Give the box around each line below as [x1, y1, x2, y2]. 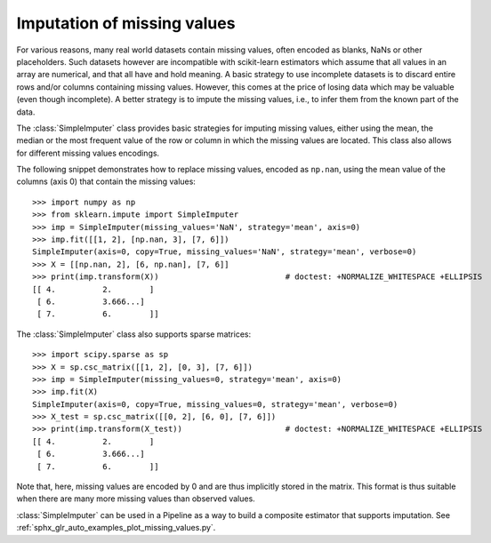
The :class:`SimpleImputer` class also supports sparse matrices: [16, 329, 252, 339]
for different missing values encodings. [16, 148, 160, 158]
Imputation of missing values [16, 13, 236, 33]
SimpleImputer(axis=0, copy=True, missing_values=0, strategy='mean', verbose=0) [32, 399, 398, 409]
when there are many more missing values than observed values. [16, 493, 255, 504]
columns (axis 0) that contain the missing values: [16, 176, 196, 187]
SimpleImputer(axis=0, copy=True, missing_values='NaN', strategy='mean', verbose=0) [32, 247, 417, 257]
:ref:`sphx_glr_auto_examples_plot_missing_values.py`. [16, 523, 216, 533]
